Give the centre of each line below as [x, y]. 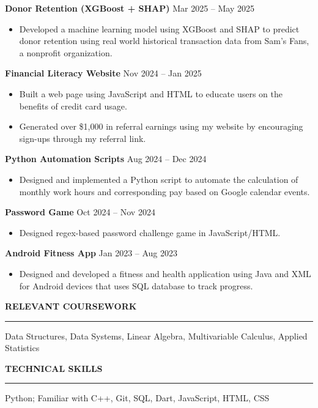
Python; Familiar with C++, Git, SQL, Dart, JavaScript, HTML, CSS [137, 398]
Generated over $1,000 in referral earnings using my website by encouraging [161, 126]
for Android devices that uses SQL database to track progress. [136, 285]
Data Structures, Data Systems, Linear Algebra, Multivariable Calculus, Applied [156, 336]
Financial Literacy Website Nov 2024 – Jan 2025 [103, 73]
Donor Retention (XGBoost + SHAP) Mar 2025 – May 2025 [130, 8]
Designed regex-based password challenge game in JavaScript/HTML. [150, 232]
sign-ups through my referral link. [83, 138]
